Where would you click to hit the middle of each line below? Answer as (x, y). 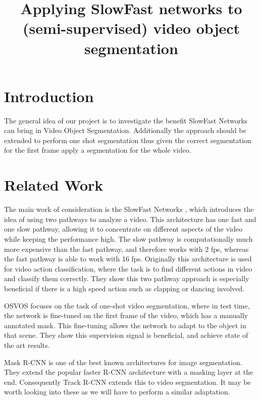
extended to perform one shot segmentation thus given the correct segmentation (128, 140)
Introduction (49, 96)
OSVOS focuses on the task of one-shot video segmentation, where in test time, (127, 305)
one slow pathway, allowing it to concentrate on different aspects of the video (123, 229)
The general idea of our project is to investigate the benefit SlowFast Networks (126, 120)
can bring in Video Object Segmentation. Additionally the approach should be (125, 130)
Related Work (54, 185)
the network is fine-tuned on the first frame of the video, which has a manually (126, 315)
